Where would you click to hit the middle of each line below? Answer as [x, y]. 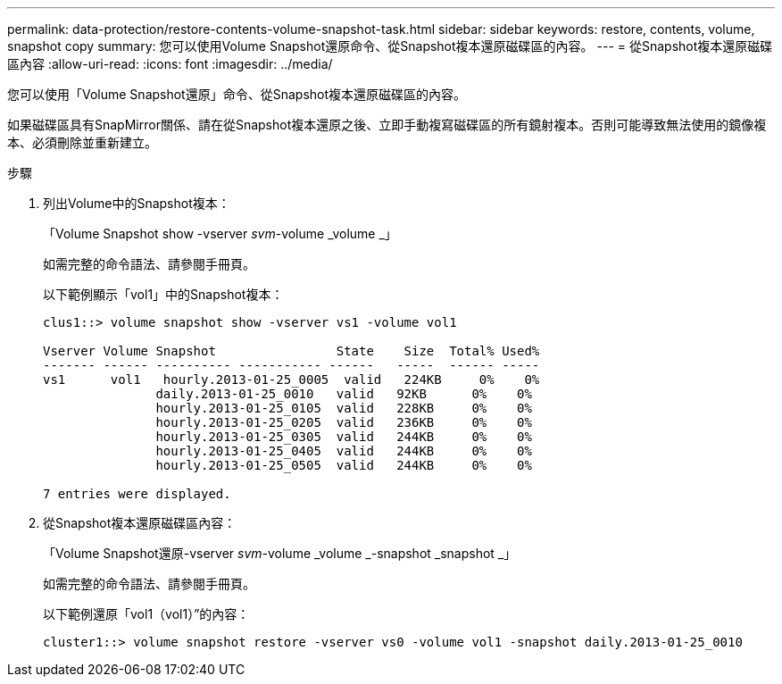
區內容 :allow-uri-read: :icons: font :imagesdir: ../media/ [170, 64]
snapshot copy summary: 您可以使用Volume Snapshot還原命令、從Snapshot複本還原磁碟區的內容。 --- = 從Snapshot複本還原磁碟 [390, 46]
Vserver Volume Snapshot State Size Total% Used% [291, 351]
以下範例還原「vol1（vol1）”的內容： [146, 614]
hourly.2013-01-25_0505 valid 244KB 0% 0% [344, 465]
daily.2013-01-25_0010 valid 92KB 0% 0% [344, 394]
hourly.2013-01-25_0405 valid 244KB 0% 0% [344, 451]
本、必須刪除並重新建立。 [82, 142]
